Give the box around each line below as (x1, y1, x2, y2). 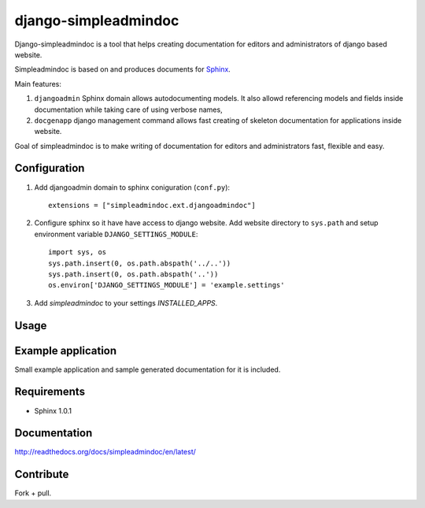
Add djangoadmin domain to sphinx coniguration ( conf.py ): (34, 182, 231, 192)
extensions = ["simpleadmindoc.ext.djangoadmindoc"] (48, 201, 256, 210)
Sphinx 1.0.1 (34, 406, 72, 415)
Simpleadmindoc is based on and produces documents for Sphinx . (14, 65, 231, 74)
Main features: (14, 79, 62, 88)
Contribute (14, 468, 69, 481)
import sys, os (48, 248, 107, 257)
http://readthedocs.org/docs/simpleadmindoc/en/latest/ (14, 447, 197, 457)
